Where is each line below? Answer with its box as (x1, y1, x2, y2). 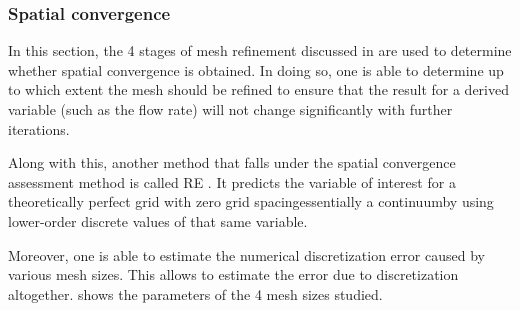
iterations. (8, 118, 70, 139)
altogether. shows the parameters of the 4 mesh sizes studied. (8, 283, 383, 304)
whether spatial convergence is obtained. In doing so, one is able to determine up (8, 59, 504, 80)
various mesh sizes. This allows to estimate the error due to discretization (8, 264, 459, 285)
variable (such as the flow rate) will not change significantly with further (8, 99, 453, 119)
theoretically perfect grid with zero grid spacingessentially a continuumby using (8, 191, 494, 212)
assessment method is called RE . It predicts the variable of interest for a (8, 171, 456, 192)
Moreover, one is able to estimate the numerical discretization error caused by (8, 244, 485, 265)
